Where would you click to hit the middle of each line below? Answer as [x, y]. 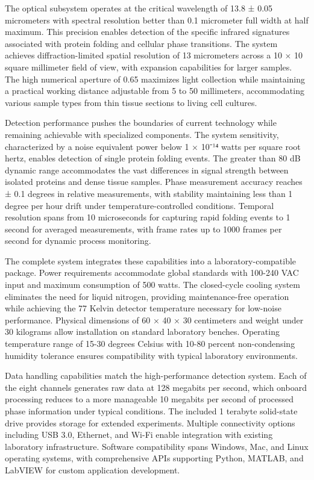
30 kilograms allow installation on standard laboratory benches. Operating [142, 332]
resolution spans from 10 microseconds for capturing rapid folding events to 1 [148, 217]
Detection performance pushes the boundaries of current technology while [141, 123]
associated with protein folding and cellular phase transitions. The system [141, 43]
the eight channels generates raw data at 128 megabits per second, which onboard [156, 387]
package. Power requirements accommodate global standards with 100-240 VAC [152, 273]
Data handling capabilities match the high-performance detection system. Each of [156, 376]
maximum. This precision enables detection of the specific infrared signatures [147, 32]
